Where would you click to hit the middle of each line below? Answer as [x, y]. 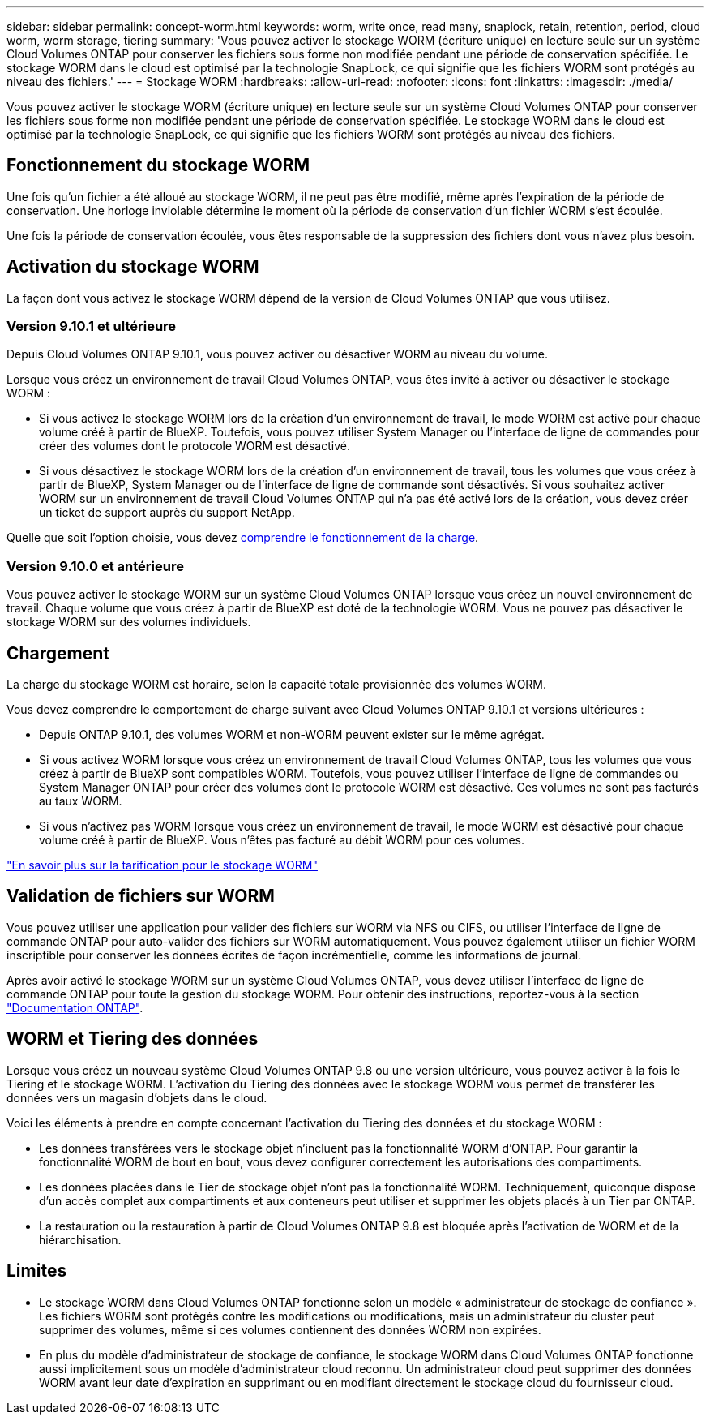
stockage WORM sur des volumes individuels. [129, 622]
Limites [37, 1271]
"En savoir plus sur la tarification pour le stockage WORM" [162, 865]
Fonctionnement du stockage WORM [158, 165]
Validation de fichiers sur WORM [141, 896]
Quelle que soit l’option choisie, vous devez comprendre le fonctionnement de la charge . [243, 538]
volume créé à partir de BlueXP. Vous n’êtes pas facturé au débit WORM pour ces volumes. [282, 840]
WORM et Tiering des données [133, 1039]
